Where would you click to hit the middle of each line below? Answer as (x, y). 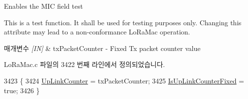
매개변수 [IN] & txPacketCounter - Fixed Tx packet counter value (102, 48)
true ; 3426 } (22, 90)
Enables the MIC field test (44, 6)
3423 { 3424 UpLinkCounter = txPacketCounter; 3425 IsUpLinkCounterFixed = (124, 80)
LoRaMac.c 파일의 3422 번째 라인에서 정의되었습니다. (85, 64)
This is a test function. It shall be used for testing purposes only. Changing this (123, 22)
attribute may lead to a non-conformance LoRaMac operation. (97, 32)
